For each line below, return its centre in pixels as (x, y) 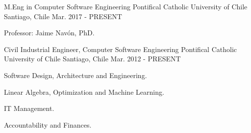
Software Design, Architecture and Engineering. (75, 75)
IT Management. (29, 108)
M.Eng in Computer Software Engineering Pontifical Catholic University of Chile (126, 6)
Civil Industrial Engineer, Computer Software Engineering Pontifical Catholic (120, 49)
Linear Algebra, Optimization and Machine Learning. (84, 92)
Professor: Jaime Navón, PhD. (49, 33)
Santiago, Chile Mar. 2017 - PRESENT (63, 16)
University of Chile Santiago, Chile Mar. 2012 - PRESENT (92, 59)
